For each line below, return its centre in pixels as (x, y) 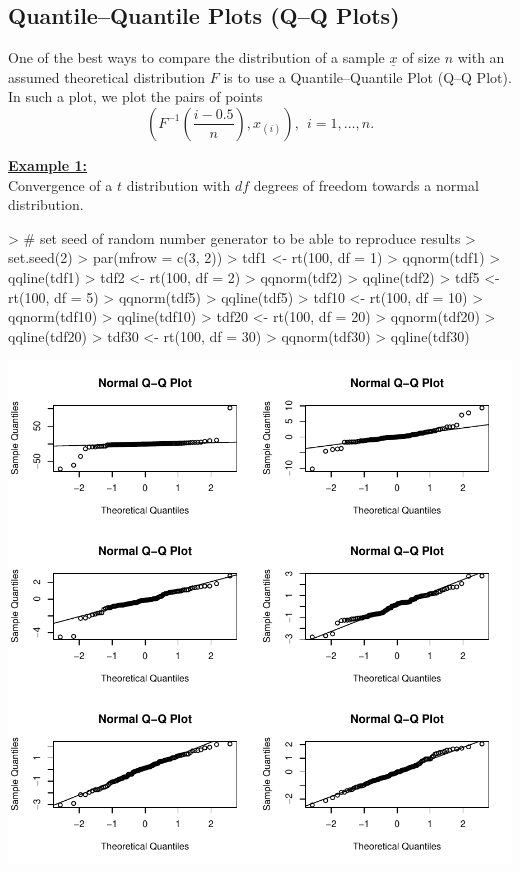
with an (481, 57)
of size (421, 57)
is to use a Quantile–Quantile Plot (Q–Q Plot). (367, 76)
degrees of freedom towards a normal (366, 184)
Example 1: (47, 164)
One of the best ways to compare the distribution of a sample (196, 57)
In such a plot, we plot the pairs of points (135, 96)
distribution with (178, 184)
